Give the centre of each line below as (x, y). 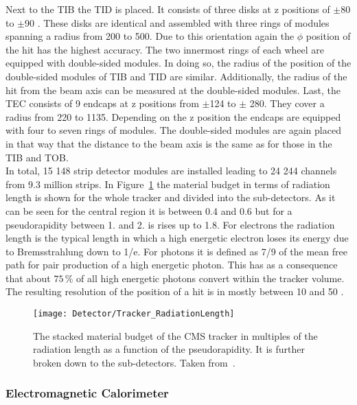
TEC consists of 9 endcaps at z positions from (102, 103)
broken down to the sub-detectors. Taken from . (134, 362)
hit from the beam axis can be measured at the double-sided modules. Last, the (173, 90)
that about (28, 278)
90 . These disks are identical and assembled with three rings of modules (177, 22)
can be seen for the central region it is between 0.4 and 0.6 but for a (149, 210)
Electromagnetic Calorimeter (87, 393)
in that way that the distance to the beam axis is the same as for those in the (169, 143)
